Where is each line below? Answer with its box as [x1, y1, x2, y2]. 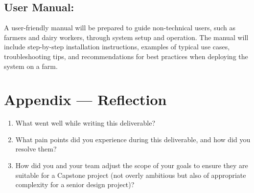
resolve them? [15, 144, 57, 154]
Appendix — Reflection [4, 89, 167, 109]
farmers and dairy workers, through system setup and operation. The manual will [4, 32, 249, 42]
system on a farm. [4, 61, 58, 71]
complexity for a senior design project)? [15, 179, 135, 190]
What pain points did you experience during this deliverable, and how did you [15, 134, 251, 144]
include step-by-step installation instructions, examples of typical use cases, [4, 42, 230, 52]
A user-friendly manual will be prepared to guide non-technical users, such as [4, 22, 236, 33]
